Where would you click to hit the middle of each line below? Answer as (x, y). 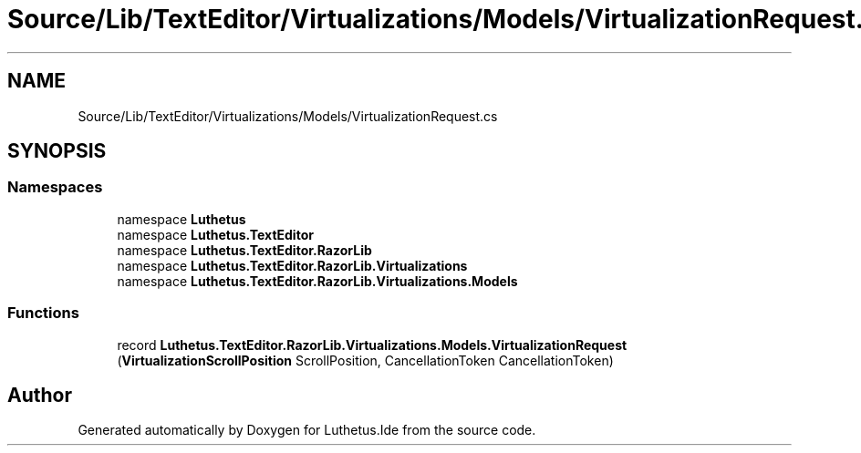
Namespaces (55, 187)
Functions (43, 313)
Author (40, 395)
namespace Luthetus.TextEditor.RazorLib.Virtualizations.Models (317, 281)
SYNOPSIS (57, 151)
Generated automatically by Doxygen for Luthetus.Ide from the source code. (307, 430)
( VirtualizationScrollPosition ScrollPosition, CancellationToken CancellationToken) (365, 360)
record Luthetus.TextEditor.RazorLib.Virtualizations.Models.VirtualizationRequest (372, 345)
